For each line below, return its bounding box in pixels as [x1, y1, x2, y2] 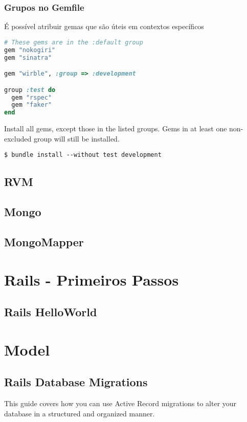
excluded [4, 133, 32, 144]
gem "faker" [11, 101, 52, 109]
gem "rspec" [11, 93, 52, 101]
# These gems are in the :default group [4, 38, 144, 46]
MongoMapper [4, 233, 84, 249]
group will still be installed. [33, 133, 120, 144]
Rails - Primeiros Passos [4, 269, 179, 290]
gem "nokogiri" [4, 46, 56, 54]
